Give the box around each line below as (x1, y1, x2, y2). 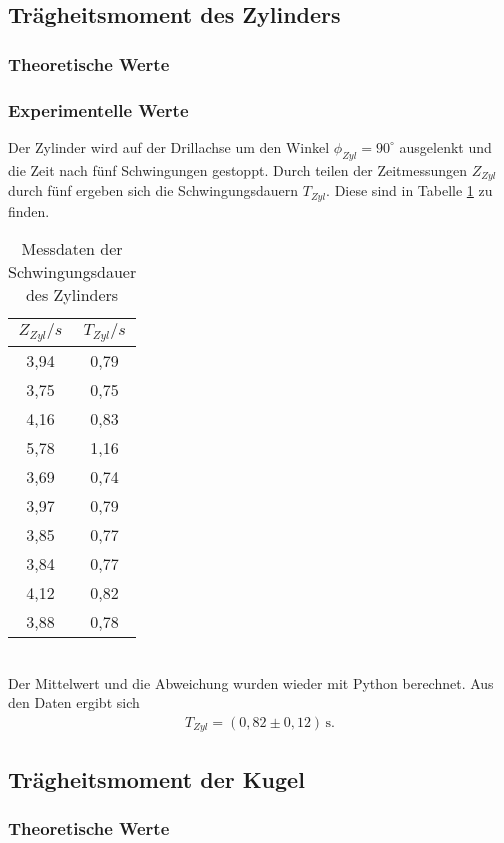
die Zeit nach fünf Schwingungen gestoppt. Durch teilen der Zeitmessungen (8, 159, 468, 180)
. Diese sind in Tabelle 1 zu (326, 180, 493, 201)
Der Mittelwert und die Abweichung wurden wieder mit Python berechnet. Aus (8, 672, 494, 693)
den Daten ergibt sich (8, 692, 140, 713)
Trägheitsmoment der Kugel (8, 763, 305, 794)
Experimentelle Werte (8, 97, 189, 122)
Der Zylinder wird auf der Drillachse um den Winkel (8, 136, 330, 157)
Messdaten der (21, 237, 123, 261)
